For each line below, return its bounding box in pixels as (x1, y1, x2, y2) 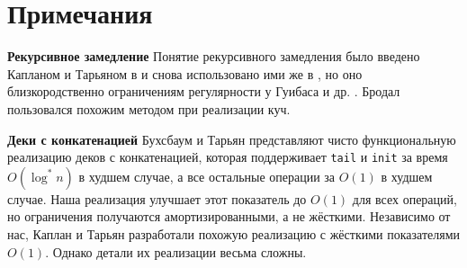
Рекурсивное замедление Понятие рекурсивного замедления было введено (7, 47, 420, 66)
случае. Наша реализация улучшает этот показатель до (7, 189, 307, 208)
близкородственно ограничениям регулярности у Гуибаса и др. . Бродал (7, 82, 400, 101)
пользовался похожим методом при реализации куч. (7, 99, 291, 118)
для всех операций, (352, 189, 457, 208)
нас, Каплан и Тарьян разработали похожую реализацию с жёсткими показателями (7, 224, 461, 243)
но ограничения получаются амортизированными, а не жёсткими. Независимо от (7, 207, 451, 226)
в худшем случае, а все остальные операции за (78, 166, 336, 185)
